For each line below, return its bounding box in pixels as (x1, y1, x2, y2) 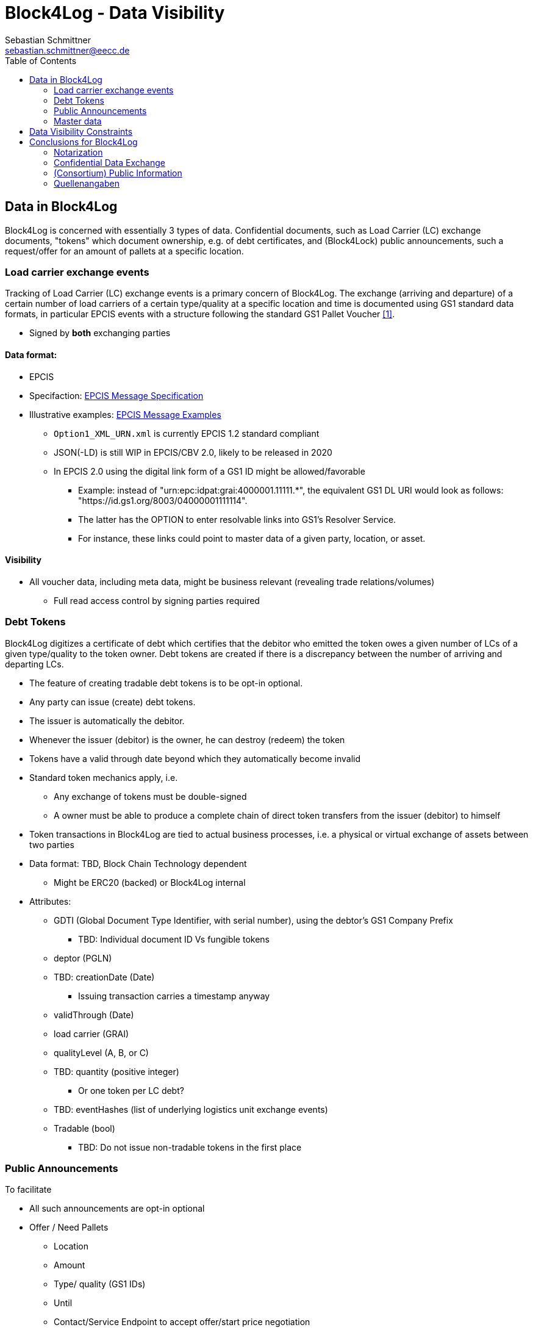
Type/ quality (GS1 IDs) (54, 1279, 146, 1290)
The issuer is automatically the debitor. (29, 715, 185, 726)
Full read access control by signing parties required (54, 595, 260, 606)
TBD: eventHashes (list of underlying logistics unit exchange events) (54, 1104, 328, 1115)
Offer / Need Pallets (29, 1222, 109, 1233)
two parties (29, 839, 74, 850)
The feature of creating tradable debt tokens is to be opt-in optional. (29, 677, 303, 688)
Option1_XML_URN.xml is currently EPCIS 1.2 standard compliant (54, 428, 320, 439)
